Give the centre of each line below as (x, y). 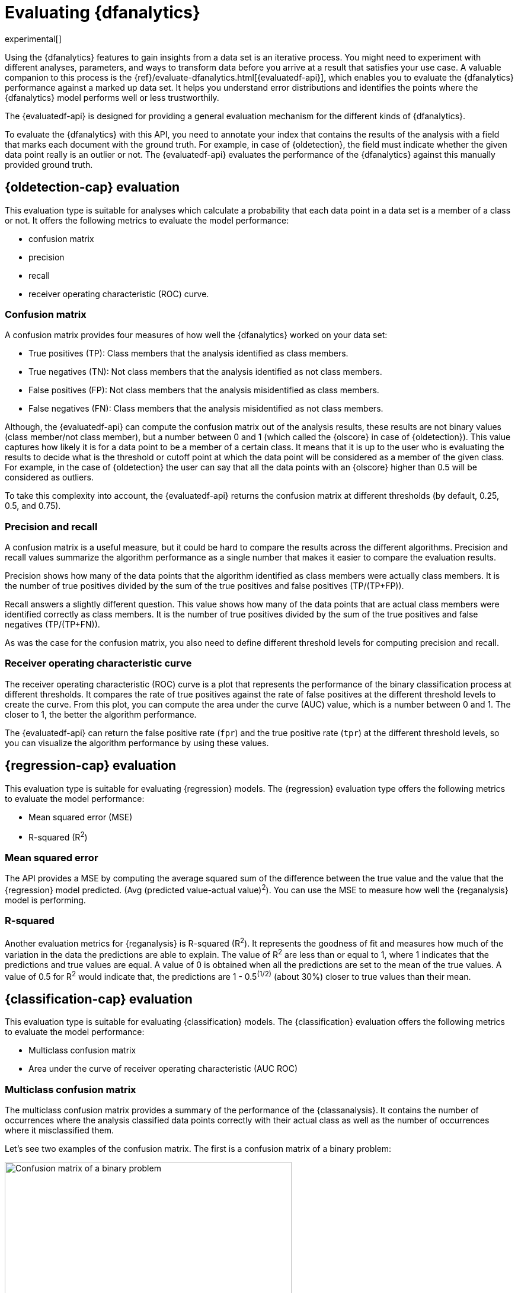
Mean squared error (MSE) (81, 817)
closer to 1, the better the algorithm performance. (101, 714)
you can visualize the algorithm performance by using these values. (137, 743)
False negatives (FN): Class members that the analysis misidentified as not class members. (206, 409)
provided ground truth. (49, 164)
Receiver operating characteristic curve (98, 663)
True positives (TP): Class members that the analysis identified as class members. (188, 353)
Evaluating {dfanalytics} (103, 12)
